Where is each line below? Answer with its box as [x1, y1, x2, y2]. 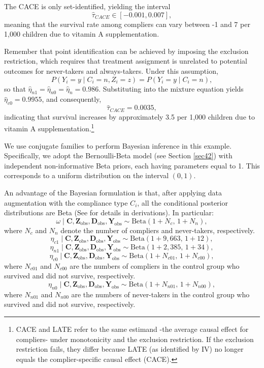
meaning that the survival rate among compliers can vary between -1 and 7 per [4, 18, 250, 29]
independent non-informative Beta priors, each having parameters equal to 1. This [4, 160, 260, 171]
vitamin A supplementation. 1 [4, 122, 94, 134]
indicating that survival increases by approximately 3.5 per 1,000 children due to [4, 111, 255, 122]
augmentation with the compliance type [4, 197, 128, 208]
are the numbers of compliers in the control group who [70, 260, 240, 271]
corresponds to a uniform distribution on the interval [4, 170, 169, 181]
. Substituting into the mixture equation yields [98, 83, 244, 94]
